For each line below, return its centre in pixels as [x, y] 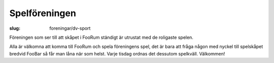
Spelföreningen [43, 13]
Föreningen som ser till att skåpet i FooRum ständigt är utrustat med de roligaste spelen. [101, 37]
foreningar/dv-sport [70, 28]
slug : [15, 28]
